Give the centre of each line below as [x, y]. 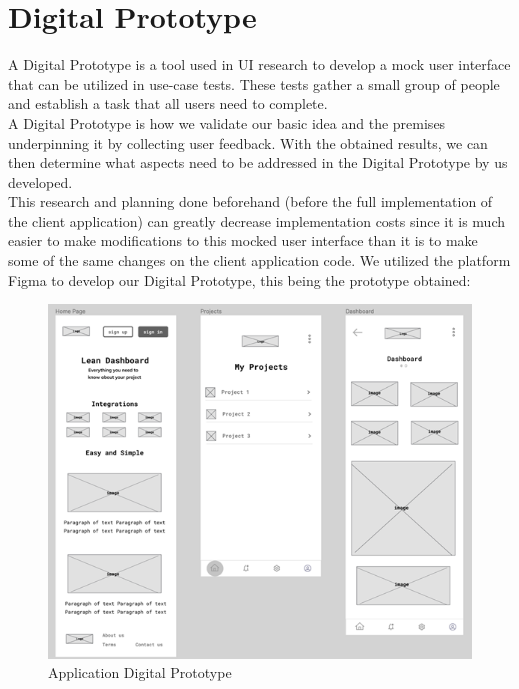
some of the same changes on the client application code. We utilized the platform [259, 260]
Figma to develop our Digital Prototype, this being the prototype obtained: [239, 279]
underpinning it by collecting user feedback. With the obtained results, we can [248, 142]
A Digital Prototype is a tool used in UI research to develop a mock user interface [259, 64]
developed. [40, 181]
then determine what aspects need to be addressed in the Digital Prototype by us [258, 162]
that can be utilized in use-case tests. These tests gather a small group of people [254, 83]
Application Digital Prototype [140, 672]
